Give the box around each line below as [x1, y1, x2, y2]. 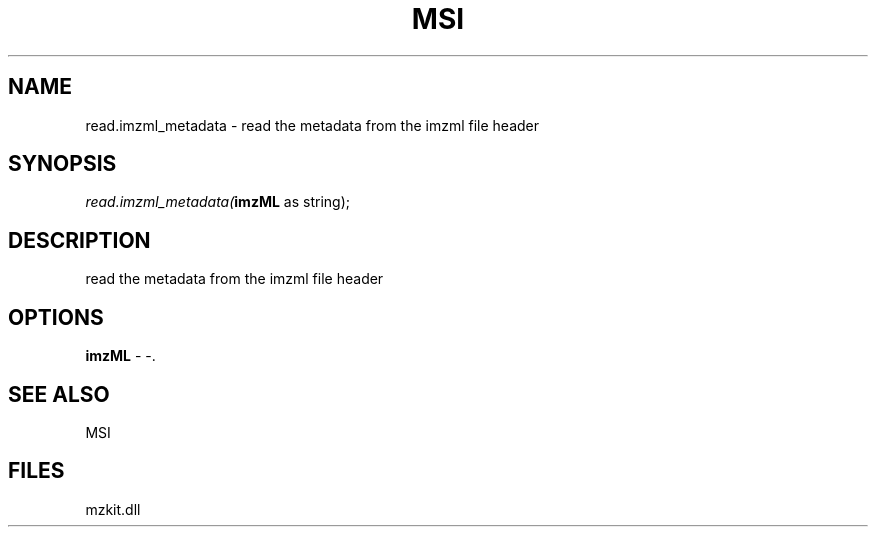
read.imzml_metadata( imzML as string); [85, 193, 350, 211]
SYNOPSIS [8, 151, 117, 177]
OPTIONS [8, 304, 104, 330]
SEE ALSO [8, 381, 110, 407]
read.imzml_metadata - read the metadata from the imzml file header [85, 116, 540, 134]
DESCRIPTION [8, 227, 151, 253]
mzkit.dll [85, 500, 141, 518]
